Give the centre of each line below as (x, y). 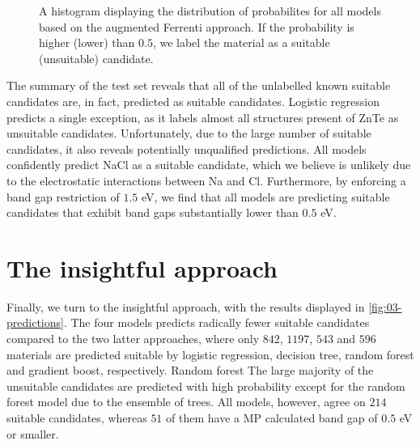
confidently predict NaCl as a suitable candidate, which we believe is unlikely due (209, 165)
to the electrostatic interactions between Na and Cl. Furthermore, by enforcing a (206, 180)
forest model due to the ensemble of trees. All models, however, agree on (186, 402)
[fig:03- (385, 306)
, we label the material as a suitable (241, 42)
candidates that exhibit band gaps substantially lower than (153, 212)
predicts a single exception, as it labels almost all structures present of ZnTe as (203, 117)
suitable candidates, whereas (77, 417)
